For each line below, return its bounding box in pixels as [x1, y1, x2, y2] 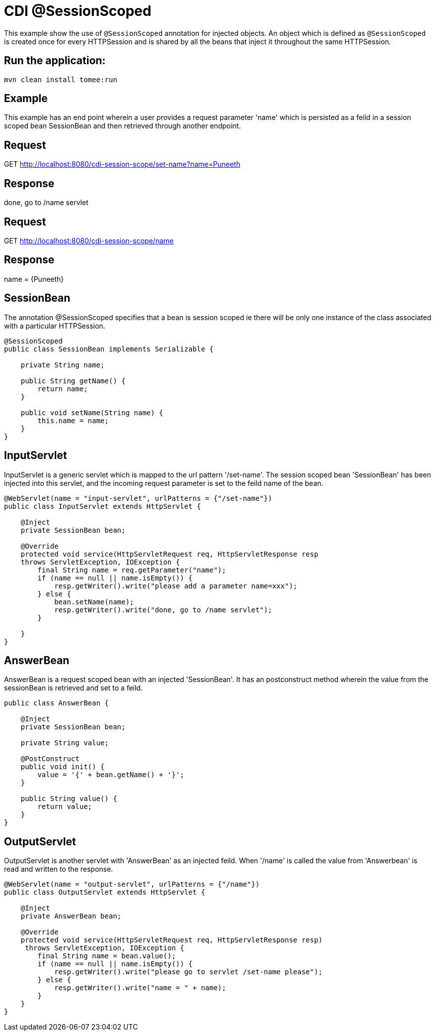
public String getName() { [20, 376, 126, 385]
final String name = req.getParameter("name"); [37, 566, 226, 574]
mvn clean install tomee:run [4, 75, 117, 84]
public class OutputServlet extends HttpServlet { [4, 888, 205, 897]
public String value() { [20, 795, 117, 803]
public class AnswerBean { [4, 699, 109, 707]
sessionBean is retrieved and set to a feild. [4, 684, 143, 692]
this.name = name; [37, 416, 109, 425]
